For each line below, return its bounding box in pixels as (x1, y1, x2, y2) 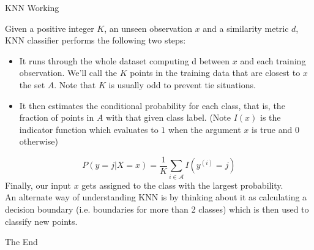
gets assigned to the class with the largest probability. (81, 178, 283, 191)
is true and (251, 123, 293, 135)
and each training (240, 54, 306, 67)
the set (19, 78, 45, 91)
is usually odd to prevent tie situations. (108, 78, 256, 91)
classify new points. (5, 214, 78, 227)
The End (5, 235, 38, 248)
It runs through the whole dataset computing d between (19, 54, 230, 67)
